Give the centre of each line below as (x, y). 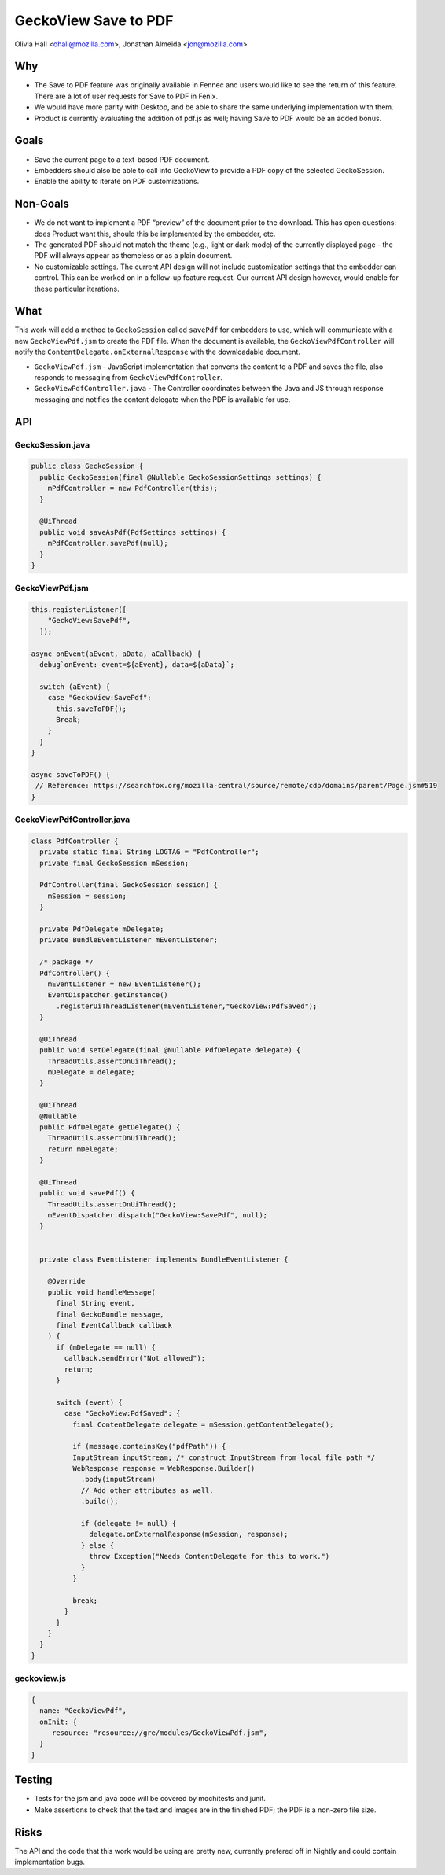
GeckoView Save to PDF (94, 20)
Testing (33, 1780)
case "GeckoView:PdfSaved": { (122, 1413)
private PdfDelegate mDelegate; (102, 929)
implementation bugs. (50, 1862)
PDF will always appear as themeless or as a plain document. (133, 256)
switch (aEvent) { (75, 687)
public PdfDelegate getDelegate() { (110, 1127)
